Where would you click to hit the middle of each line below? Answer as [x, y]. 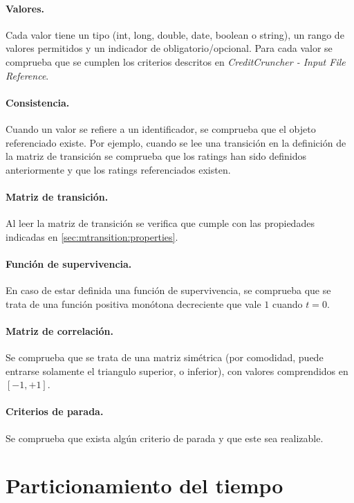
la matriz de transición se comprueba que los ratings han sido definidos [156, 156]
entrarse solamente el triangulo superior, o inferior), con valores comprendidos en [177, 371]
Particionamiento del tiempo [145, 485]
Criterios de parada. [55, 411]
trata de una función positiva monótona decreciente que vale [133, 303]
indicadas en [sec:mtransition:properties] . [92, 236]
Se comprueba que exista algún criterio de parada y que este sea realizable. [165, 438]
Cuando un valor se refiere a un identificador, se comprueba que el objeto [161, 128]
